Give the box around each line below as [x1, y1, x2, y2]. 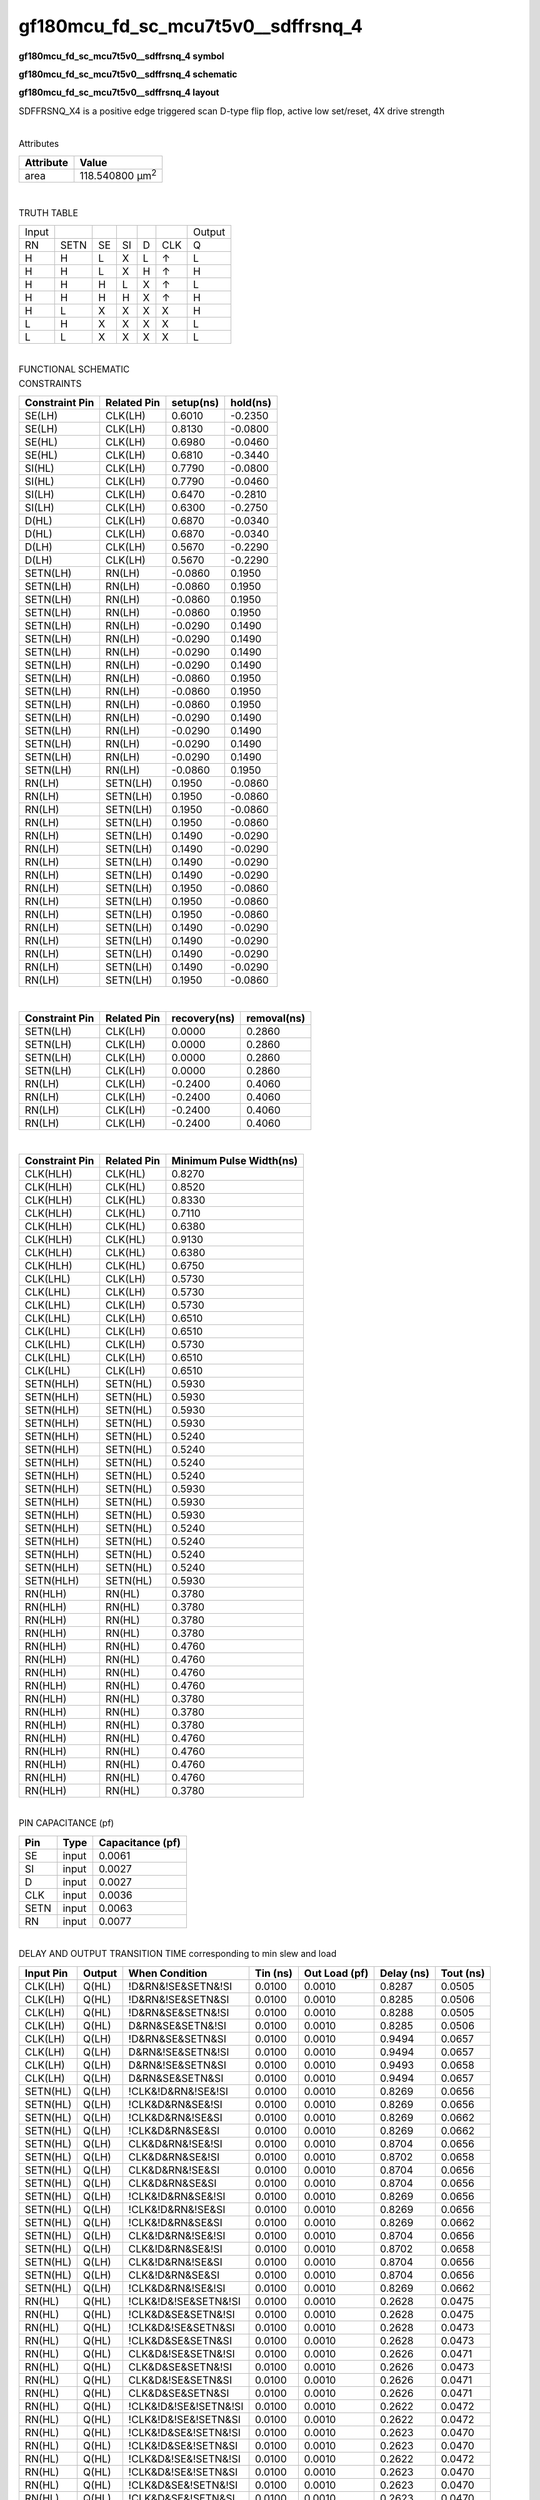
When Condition [128, 1966, 208, 1980]
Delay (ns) [379, 1966, 430, 1980]
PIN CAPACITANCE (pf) [18, 1817, 115, 1829]
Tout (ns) [440, 1966, 485, 1980]
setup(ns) [171, 396, 220, 410]
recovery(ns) [171, 1011, 235, 1025]
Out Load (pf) [303, 1966, 369, 1980]
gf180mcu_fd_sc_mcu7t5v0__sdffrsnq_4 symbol [18, 50, 225, 62]
